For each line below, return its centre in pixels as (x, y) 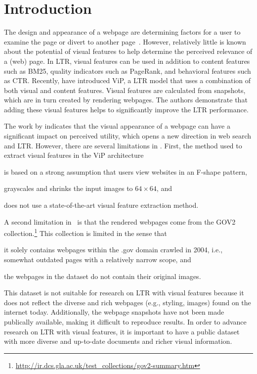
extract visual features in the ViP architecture (74, 155)
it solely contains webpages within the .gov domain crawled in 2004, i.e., (113, 250)
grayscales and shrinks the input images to (68, 188)
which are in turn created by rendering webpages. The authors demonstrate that (126, 100)
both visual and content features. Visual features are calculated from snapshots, (125, 90)
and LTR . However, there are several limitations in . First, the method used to (123, 145)
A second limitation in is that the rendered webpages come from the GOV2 (120, 221)
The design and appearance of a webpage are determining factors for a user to (122, 32)
